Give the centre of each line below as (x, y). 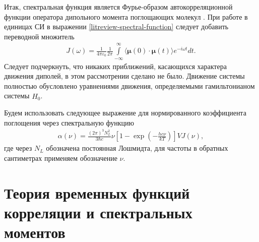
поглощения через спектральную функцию (69, 122)
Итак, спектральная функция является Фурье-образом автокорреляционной (118, 7)
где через (18, 148)
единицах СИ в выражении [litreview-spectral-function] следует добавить (116, 26)
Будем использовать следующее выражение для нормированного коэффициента (125, 113)
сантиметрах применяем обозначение (61, 158)
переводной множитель (39, 36)
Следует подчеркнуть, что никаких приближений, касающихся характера (115, 66)
